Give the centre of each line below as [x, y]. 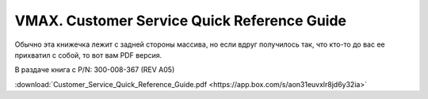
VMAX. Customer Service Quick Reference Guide [180, 21]
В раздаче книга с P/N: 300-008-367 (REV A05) [95, 70]
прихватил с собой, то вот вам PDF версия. [88, 55]
